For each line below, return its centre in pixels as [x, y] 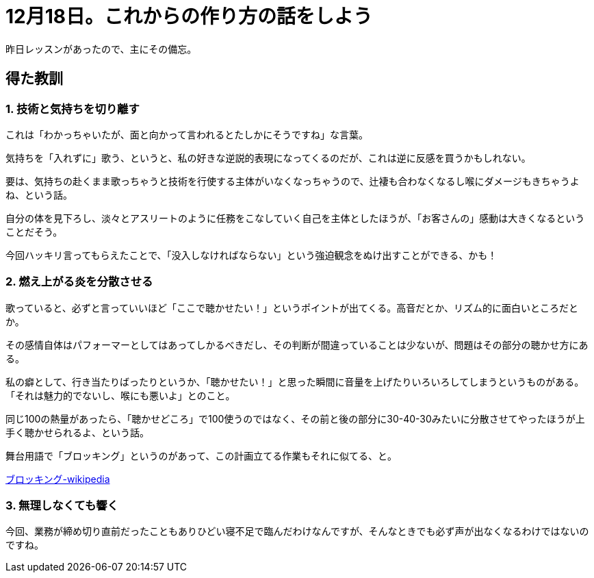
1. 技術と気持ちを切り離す [73, 109]
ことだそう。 [34, 231]
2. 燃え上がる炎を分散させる [79, 282]
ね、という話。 [39, 194]
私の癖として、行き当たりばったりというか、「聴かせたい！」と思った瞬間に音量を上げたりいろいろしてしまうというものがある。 [295, 381]
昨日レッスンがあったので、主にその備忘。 [101, 49]
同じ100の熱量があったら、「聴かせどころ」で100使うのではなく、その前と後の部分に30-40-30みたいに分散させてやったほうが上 [295, 418]
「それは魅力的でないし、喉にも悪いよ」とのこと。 [120, 395]
